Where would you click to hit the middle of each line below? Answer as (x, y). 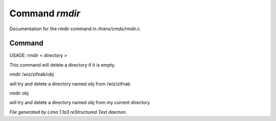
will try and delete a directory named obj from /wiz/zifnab (70, 84)
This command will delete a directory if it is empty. (63, 65)
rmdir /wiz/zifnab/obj (32, 74)
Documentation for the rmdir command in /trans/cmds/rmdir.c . (75, 29)
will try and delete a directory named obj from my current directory (80, 103)
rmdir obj (19, 93)
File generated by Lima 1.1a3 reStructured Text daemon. (68, 112)
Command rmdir (45, 13)
